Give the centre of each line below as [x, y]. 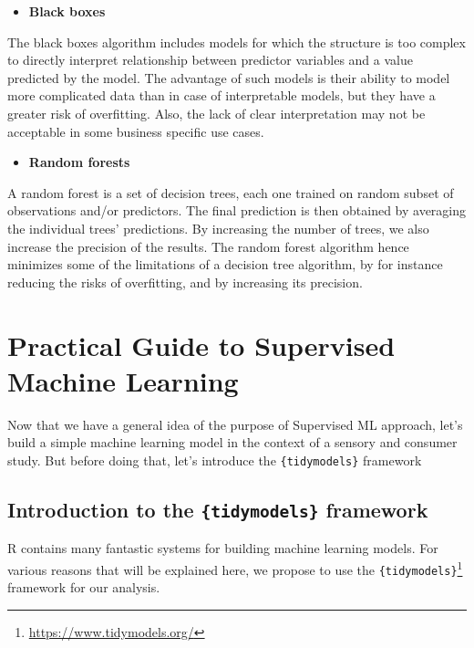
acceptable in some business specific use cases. [136, 131]
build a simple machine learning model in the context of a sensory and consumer [232, 442]
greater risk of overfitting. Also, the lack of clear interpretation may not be [216, 113]
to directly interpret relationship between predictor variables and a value [210, 60]
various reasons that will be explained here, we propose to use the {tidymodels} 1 [235, 568]
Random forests [79, 162]
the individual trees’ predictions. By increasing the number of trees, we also [218, 228]
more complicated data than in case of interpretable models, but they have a [222, 95]
